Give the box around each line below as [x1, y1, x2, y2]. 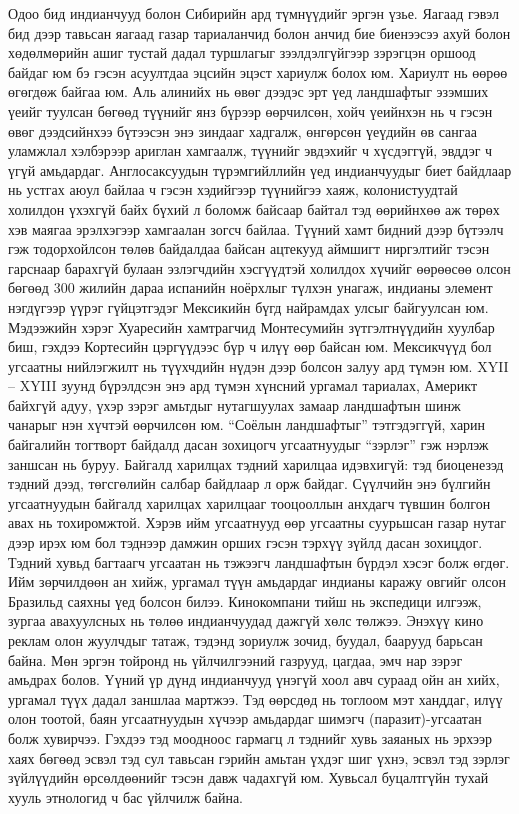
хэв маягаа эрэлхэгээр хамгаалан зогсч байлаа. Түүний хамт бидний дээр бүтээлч [8, 218, 504, 239]
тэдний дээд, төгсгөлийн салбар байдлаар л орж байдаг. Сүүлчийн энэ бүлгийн [8, 473, 491, 494]
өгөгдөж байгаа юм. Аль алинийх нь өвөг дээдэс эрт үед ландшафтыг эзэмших [8, 81, 489, 102]
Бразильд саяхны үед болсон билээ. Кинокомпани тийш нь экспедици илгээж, [8, 590, 482, 611]
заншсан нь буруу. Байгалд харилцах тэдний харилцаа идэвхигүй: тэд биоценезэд [8, 453, 504, 474]
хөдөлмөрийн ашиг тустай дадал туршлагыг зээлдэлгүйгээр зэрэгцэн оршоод [8, 42, 476, 63]
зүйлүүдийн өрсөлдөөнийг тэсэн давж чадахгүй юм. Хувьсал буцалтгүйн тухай [8, 767, 489, 788]
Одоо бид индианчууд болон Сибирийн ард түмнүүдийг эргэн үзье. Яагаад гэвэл [8, 3, 500, 23]
